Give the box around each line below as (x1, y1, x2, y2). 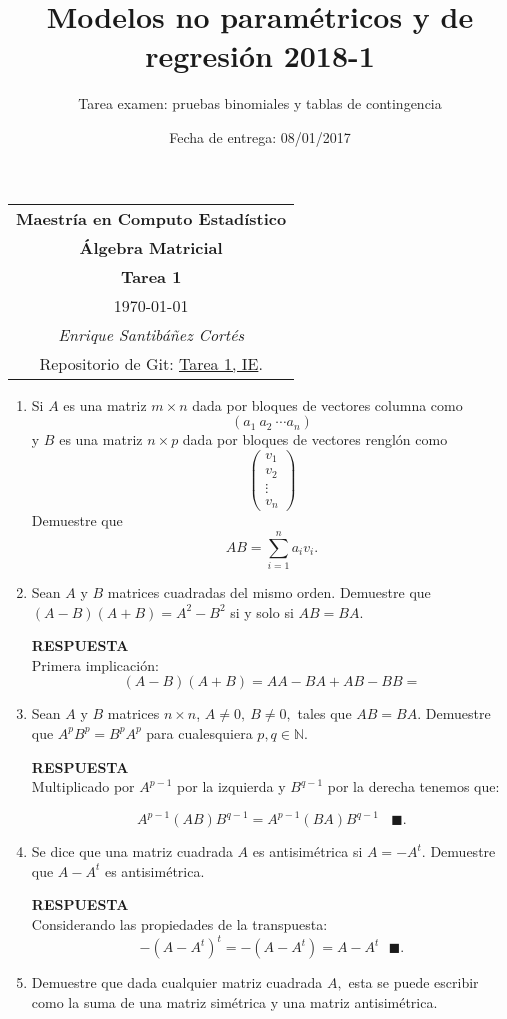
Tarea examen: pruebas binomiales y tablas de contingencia (78, 93, 442, 114)
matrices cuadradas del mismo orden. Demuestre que (107, 581, 431, 602)
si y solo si (230, 601, 294, 622)
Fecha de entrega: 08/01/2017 (169, 126, 351, 147)
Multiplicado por (31, 776, 135, 797)
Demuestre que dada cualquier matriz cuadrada (31, 972, 323, 993)
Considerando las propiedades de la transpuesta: (31, 914, 328, 934)
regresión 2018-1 (145, 35, 375, 76)
